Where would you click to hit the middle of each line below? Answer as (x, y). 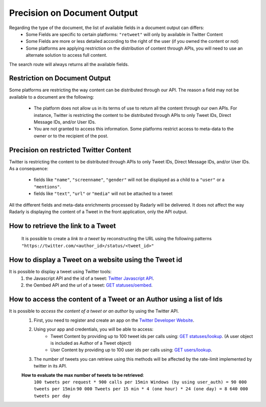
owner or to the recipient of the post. (71, 136)
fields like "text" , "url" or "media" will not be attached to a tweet (103, 194)
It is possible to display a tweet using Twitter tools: (60, 271)
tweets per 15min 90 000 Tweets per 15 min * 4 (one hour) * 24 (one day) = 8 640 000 (141, 389)
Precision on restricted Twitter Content (70, 150)
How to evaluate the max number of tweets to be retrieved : (83, 375)
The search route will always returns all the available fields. (69, 64)
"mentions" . (48, 186)
